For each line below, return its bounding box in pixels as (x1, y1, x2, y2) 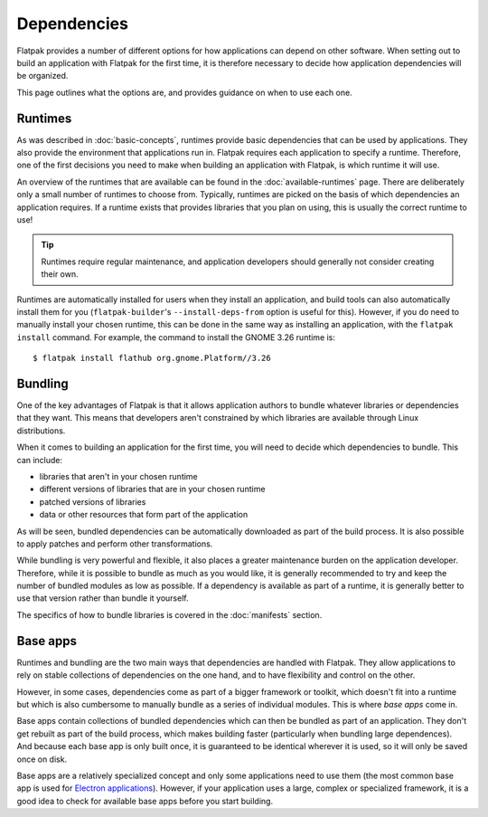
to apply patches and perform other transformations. (16, 538, 213, 549)
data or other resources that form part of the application (39, 509, 249, 520)
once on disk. (16, 754, 68, 765)
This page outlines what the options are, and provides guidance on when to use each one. (16, 87, 352, 98)
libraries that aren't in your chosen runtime (39, 470, 198, 481)
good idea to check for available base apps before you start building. (16, 795, 274, 806)
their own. (41, 269, 79, 280)
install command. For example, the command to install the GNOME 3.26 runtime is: (16, 331, 336, 343)
